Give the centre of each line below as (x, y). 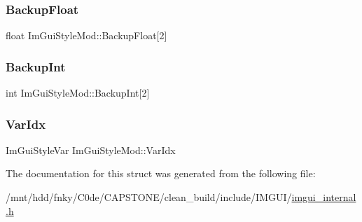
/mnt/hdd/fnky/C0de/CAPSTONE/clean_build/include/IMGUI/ (149, 197)
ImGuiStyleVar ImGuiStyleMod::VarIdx (91, 150)
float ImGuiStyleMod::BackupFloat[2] (86, 35)
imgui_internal (324, 197)
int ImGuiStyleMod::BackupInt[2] (78, 93)
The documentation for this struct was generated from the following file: (161, 173)
